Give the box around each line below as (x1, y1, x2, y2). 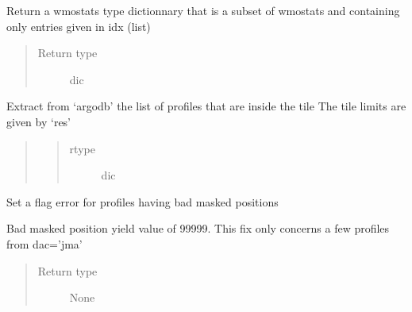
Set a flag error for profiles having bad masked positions (6, 193, 279, 210)
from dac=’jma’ (6, 235, 83, 252)
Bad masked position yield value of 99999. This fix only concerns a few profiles (6, 220, 390, 237)
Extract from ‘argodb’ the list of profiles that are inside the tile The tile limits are (6, 98, 406, 114)
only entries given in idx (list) (6, 17, 151, 34)
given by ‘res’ (6, 113, 71, 129)
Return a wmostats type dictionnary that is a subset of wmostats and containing (6, 2, 400, 18)
